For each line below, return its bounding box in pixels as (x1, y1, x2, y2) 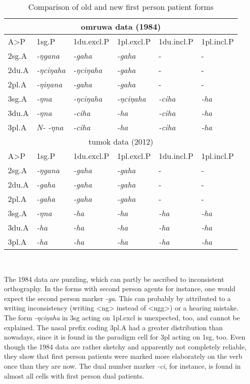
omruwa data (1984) (81, 21, 161, 32)
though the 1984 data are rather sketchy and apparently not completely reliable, (4, 341, 247, 351)
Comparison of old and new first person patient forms (28, 1, 214, 12)
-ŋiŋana (36, 78, 63, 90)
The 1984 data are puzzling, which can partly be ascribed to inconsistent (4, 273, 224, 284)
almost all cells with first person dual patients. (4, 370, 144, 381)
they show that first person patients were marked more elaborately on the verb (4, 351, 243, 361)
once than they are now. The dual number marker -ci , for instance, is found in (4, 360, 241, 371)
